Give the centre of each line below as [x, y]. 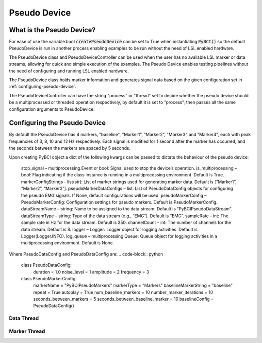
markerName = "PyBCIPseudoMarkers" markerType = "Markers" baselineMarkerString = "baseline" [133, 285]
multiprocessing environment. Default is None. [67, 243]
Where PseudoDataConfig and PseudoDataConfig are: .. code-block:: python [86, 254]
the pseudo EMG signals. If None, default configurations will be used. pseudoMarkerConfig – [114, 195]
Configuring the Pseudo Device [57, 123]
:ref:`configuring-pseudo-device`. [43, 86]
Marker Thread [27, 331]
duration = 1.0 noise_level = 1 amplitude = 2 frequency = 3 [91, 272]
